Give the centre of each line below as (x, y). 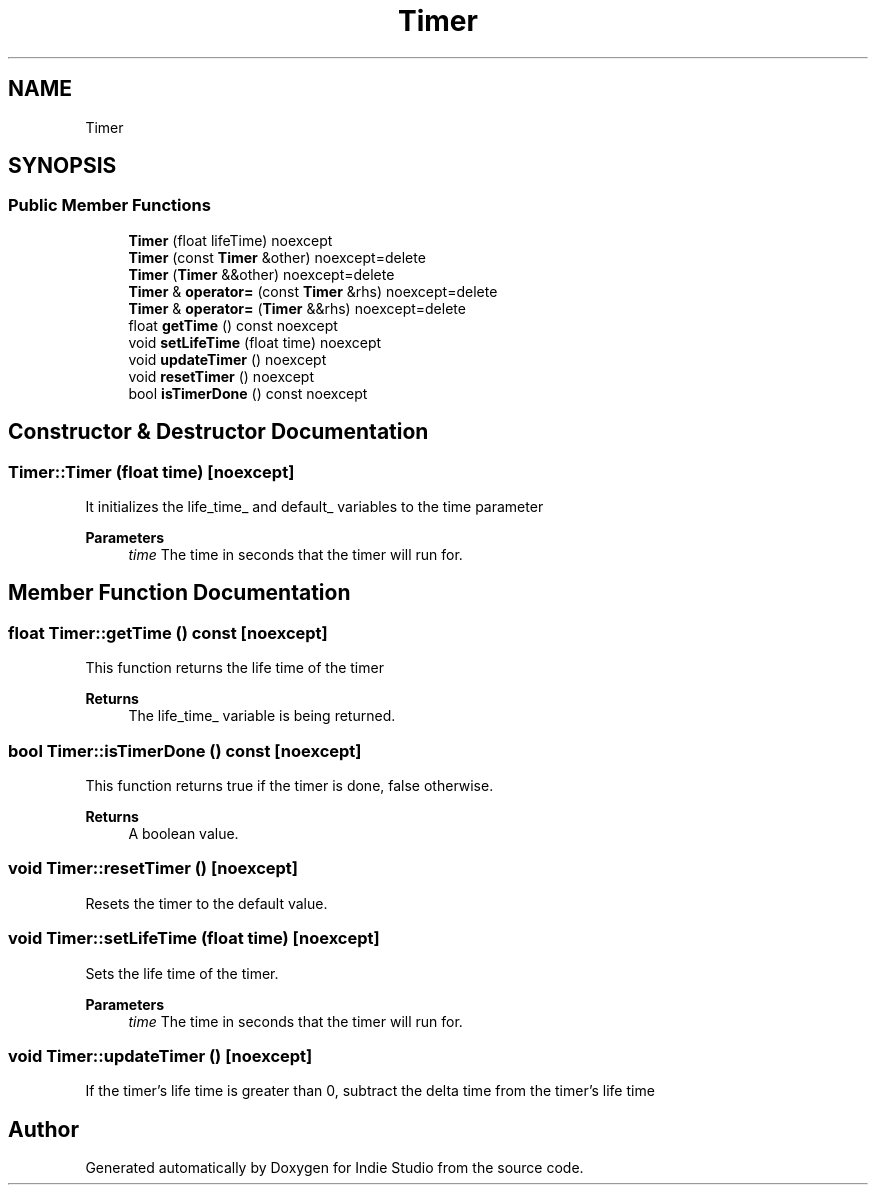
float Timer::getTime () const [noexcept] (168, 632)
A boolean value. (183, 833)
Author (43, 1129)
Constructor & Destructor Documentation (218, 432)
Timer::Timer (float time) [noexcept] (151, 471)
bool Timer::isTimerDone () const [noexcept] (185, 750)
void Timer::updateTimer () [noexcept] (160, 1055)
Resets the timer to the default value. (206, 903)
